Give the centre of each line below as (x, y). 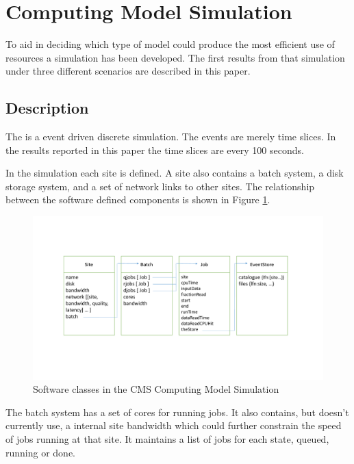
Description (47, 108)
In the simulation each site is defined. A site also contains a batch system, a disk (175, 173)
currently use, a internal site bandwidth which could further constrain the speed (174, 425)
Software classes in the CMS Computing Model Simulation (156, 389)
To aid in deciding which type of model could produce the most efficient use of (170, 44)
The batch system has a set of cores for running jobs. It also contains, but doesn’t (177, 412)
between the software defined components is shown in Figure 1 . (138, 199)
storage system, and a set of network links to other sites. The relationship (160, 186)
